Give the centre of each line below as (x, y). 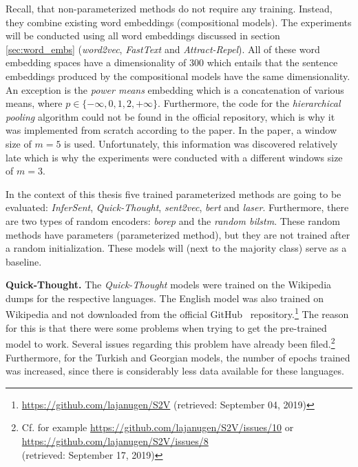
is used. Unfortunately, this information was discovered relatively (201, 143)
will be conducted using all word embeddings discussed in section (143, 36)
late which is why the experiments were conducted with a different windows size (174, 157)
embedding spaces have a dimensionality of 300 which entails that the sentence (172, 62)
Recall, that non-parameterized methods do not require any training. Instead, (169, 8)
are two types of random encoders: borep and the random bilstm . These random (173, 220)
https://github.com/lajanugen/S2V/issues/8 (115, 440)
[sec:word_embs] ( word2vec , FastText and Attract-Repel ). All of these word (163, 49)
